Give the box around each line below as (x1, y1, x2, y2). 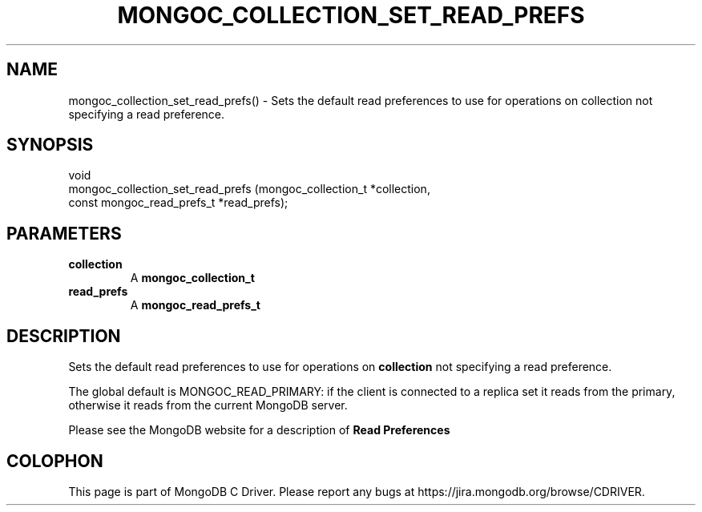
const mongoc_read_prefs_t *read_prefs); (68, 196, 288, 210)
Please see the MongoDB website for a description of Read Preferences (68, 423, 450, 437)
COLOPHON (6, 450, 103, 471)
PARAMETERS (6, 223, 122, 244)
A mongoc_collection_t (130, 271, 255, 285)
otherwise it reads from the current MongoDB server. (68, 398, 348, 413)
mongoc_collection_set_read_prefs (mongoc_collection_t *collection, (68, 182, 430, 196)
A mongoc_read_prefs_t (130, 298, 260, 312)
